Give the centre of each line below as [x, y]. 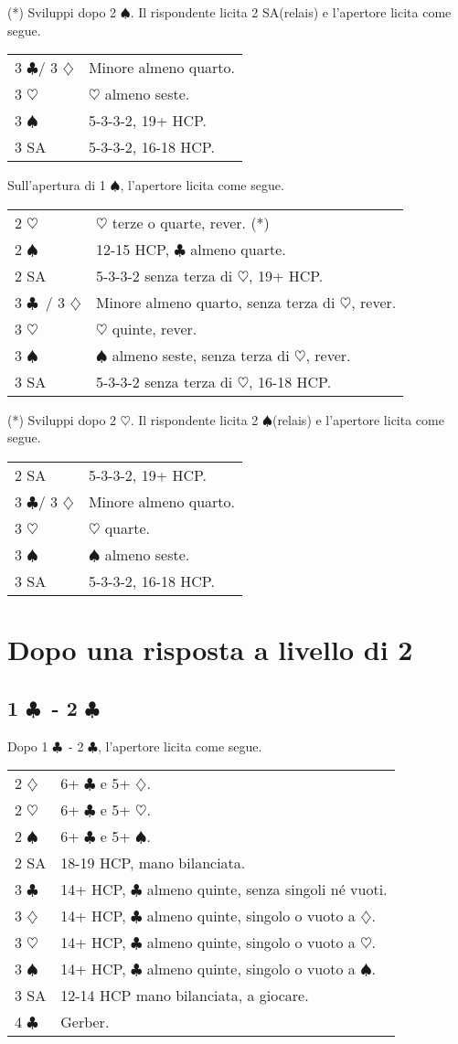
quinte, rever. [154, 328]
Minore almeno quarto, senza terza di [215, 302]
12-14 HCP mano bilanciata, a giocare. [185, 996]
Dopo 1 [28, 746]
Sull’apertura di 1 [57, 185]
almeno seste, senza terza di [201, 355]
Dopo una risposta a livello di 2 [210, 650]
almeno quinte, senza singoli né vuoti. [267, 890]
